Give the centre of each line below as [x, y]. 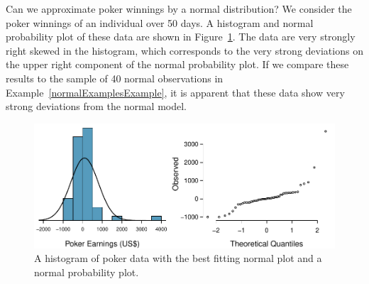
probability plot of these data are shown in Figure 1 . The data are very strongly [181, 37]
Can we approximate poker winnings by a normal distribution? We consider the [179, 9]
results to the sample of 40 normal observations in [115, 78]
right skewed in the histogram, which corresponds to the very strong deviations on [184, 50]
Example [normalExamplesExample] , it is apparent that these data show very [175, 92]
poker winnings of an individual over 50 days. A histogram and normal [160, 22]
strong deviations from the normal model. [97, 106]
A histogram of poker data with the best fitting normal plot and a [178, 258]
